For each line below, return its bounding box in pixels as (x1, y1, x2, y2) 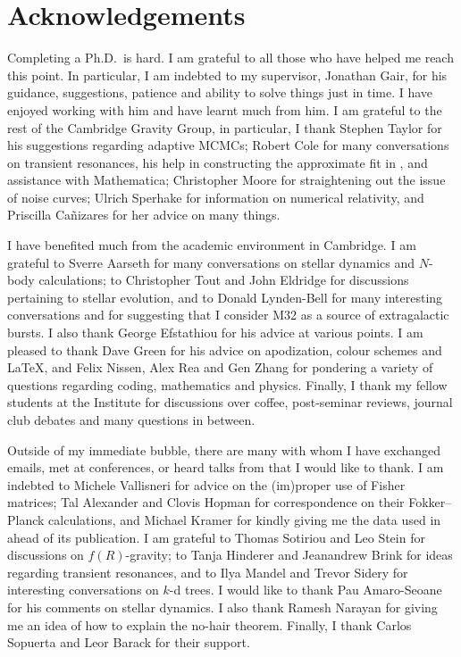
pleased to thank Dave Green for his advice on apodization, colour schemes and (7, 340, 442, 359)
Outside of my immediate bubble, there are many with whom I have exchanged (7, 440, 441, 459)
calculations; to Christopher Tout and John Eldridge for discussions (38, 270, 409, 289)
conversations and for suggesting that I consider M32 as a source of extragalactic (7, 305, 449, 324)
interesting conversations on (7, 580, 159, 599)
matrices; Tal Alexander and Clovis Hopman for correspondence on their (7, 493, 405, 511)
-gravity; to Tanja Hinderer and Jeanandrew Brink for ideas (125, 545, 453, 564)
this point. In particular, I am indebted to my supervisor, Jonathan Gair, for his (7, 65, 448, 84)
